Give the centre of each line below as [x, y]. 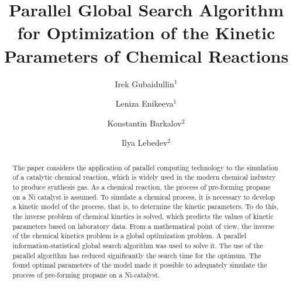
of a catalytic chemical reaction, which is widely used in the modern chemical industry [144, 177]
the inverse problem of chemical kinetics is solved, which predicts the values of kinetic [143, 216]
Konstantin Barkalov [144, 123]
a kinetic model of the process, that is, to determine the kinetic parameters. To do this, [146, 206]
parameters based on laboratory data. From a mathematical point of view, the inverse [143, 226]
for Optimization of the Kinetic [146, 32]
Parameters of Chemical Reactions [146, 55]
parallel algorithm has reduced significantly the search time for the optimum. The [137, 255]
